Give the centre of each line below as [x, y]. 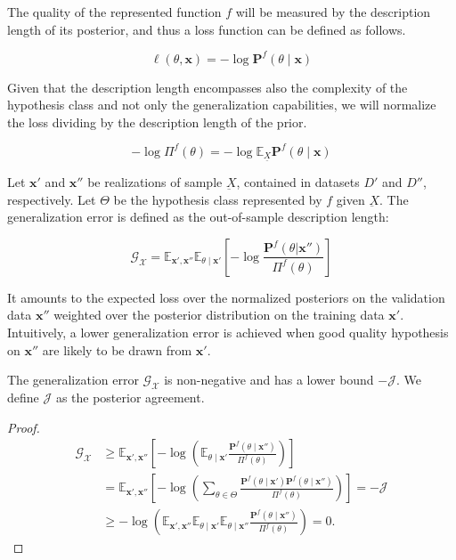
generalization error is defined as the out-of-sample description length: [198, 217]
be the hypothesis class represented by [218, 199]
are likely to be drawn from [117, 349]
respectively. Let [52, 199]
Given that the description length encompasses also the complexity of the [208, 87]
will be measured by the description [333, 12]
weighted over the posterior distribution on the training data [219, 315]
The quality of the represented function [114, 12]
